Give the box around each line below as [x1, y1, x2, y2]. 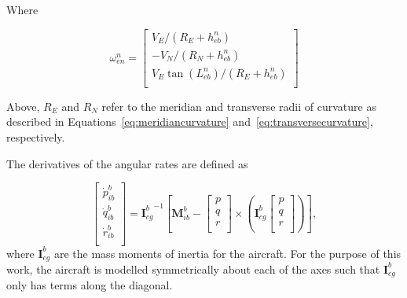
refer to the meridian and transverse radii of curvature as [101, 97, 376, 114]
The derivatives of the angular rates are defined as [6, 155, 248, 171]
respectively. [6, 128, 65, 145]
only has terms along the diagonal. [6, 277, 173, 293]
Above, [6, 97, 40, 114]
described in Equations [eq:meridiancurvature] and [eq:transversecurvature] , [6, 113, 373, 130]
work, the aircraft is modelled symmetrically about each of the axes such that [6, 260, 380, 277]
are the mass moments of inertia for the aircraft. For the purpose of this [53, 245, 401, 261]
